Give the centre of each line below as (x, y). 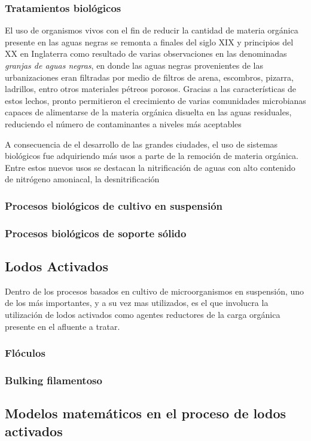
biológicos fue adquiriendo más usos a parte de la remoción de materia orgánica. (152, 156)
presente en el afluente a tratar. (62, 326)
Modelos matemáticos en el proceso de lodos (146, 413)
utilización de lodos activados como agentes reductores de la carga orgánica (143, 315)
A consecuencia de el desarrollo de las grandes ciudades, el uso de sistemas (141, 144)
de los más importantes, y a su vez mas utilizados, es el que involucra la (137, 303)
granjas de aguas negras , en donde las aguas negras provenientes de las (134, 65)
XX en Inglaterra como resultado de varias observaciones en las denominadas (146, 53)
